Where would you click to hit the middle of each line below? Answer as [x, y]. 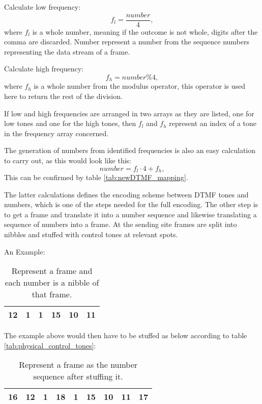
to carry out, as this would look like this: [68, 160]
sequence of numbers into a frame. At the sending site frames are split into [121, 224]
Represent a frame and [52, 271]
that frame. [52, 294]
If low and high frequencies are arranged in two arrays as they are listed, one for [129, 113]
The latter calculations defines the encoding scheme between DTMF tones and [126, 194]
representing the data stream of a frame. [67, 51]
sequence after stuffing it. [78, 376]
